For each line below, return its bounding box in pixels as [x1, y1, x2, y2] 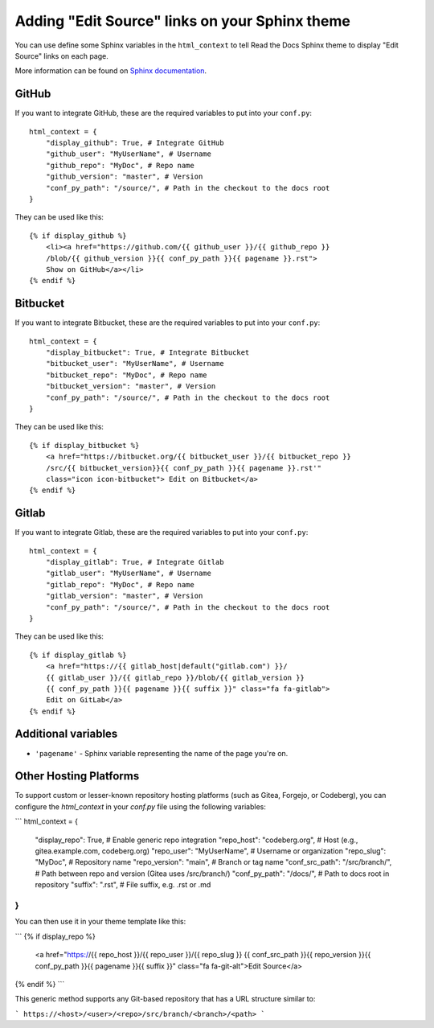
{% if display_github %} [29, 231, 127, 241]
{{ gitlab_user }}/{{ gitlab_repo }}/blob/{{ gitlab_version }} [45, 672, 305, 682]
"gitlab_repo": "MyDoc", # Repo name [45, 580, 194, 589]
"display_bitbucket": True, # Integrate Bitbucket [45, 348, 250, 357]
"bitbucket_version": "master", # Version [45, 382, 216, 391]
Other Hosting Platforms [14, 769, 140, 783]
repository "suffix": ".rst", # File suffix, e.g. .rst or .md [35, 880, 211, 890]
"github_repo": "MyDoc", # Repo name [45, 161, 194, 170]
